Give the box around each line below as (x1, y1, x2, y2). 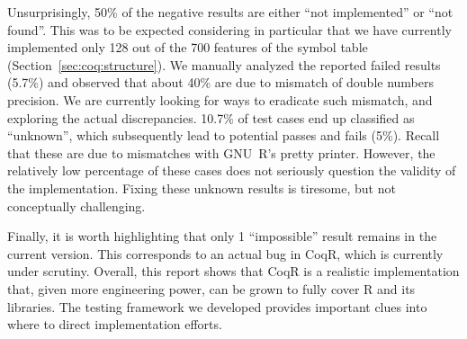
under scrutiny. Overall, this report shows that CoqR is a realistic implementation (7, 262, 460, 281)
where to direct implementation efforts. (7, 315, 222, 334)
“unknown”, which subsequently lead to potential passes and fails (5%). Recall (7, 126, 440, 145)
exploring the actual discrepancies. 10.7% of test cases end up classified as (7, 108, 415, 127)
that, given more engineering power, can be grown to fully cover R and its (7, 279, 416, 298)
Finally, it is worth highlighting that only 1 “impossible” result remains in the (7, 227, 437, 245)
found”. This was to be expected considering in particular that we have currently (7, 20, 452, 39)
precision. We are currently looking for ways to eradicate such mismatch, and (7, 90, 433, 109)
